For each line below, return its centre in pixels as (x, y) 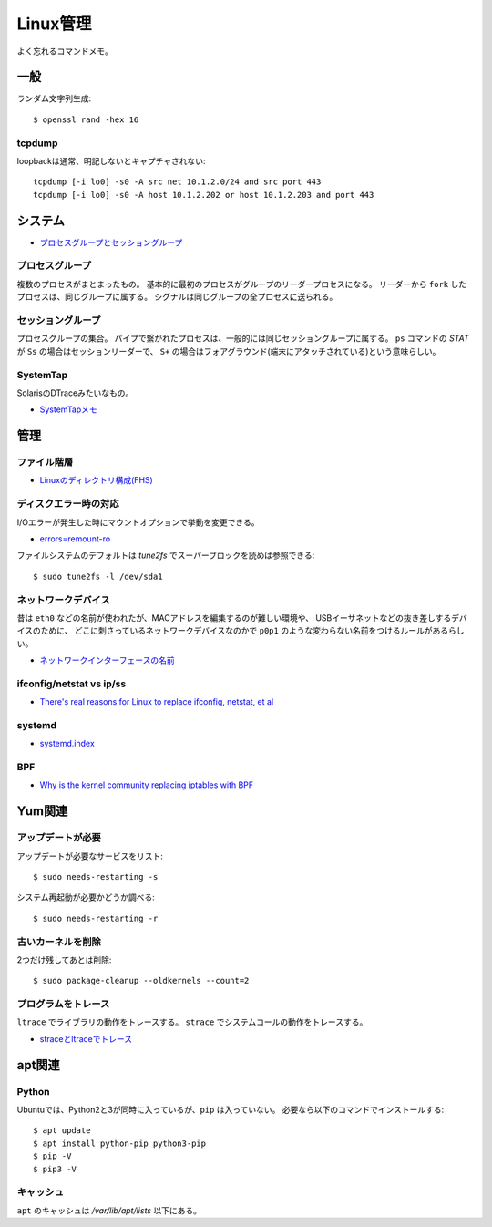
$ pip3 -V (55, 1169)
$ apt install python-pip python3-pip (120, 1143)
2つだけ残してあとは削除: (64, 959)
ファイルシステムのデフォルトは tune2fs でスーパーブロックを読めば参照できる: (166, 555)
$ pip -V (52, 1156)
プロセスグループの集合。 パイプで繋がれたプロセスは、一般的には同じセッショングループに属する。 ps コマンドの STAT (243, 338)
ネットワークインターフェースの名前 (107, 660)
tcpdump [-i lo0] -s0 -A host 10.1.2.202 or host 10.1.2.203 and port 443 (204, 195)
